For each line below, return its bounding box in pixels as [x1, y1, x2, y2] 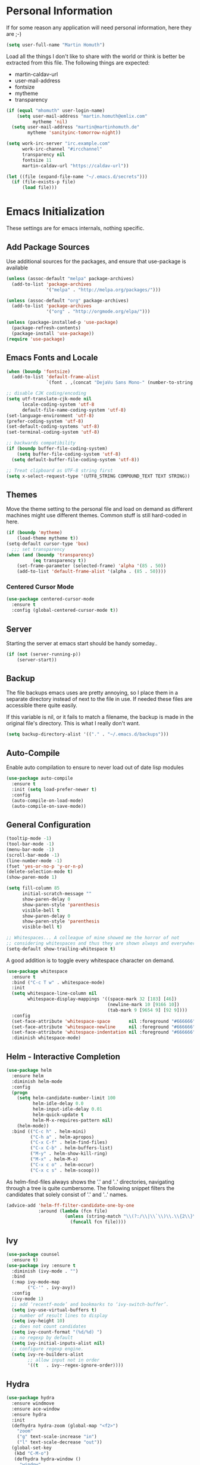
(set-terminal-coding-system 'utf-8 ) [6, 429, 100, 436]
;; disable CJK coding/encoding [6, 390, 86, 397]
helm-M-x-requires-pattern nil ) [32, 1117, 113, 1123]
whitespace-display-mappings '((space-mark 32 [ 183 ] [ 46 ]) [27, 996, 177, 1002]
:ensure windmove [11, 1400, 55, 1406]
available [6, 264, 29, 271]
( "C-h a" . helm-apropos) [30, 1134, 95, 1140]
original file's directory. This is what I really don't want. [6, 720, 140, 727]
